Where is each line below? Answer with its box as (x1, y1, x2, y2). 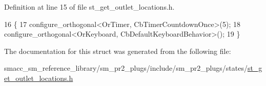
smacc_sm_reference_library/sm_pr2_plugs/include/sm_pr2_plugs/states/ (4, 63, 248, 73)
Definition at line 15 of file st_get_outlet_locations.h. (4, 2, 175, 12)
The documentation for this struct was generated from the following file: (4, 45, 231, 56)
